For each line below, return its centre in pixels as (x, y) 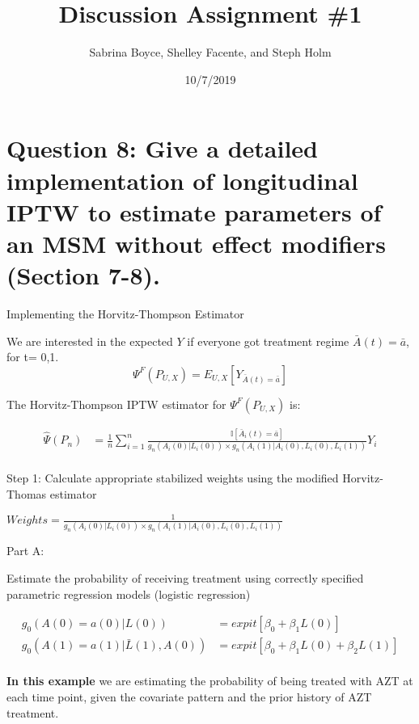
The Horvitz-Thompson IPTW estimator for (116, 404)
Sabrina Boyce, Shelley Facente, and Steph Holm (210, 52)
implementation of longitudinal (182, 180)
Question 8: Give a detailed (163, 148)
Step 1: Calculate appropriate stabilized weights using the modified (173, 478)
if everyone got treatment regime (268, 341)
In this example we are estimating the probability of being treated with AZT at (210, 681)
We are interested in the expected (90, 341)
